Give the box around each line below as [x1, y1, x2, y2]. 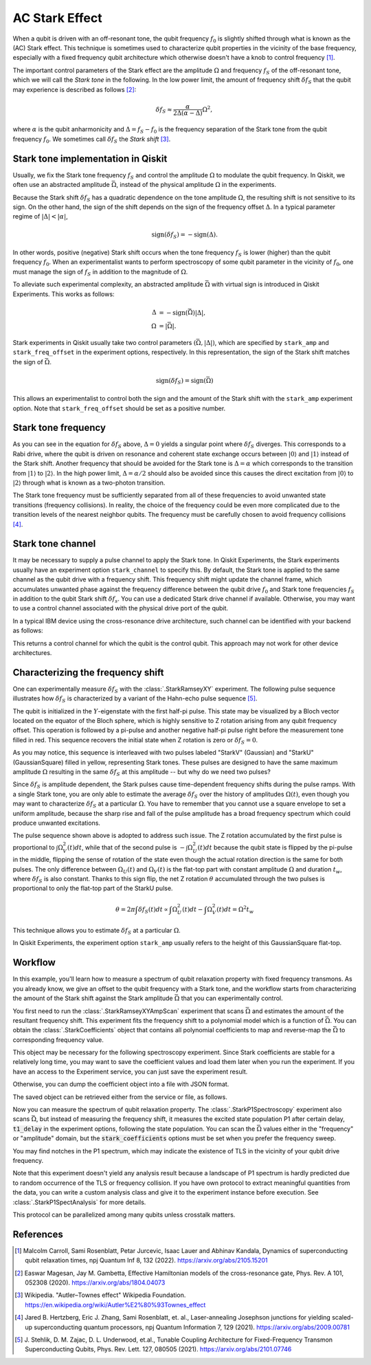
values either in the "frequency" [263, 1124, 354, 1133]
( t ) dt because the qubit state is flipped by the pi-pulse [197, 843, 353, 852]
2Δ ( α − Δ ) [172, 109, 203, 117]
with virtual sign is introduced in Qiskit [211, 280, 319, 289]
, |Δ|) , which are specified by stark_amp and [200, 338, 329, 346]
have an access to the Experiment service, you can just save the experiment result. [12, 1067, 248, 1076]
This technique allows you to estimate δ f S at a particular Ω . [12, 926, 181, 936]
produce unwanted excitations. [12, 819, 101, 827]
